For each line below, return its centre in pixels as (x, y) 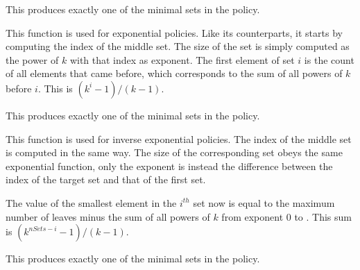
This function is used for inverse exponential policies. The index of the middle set (179, 138)
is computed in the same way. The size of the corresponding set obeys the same (174, 152)
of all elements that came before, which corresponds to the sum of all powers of (174, 73)
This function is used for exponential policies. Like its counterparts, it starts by (174, 32)
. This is (55, 88)
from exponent (252, 216)
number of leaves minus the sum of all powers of (108, 216)
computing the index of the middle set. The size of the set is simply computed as (178, 46)
